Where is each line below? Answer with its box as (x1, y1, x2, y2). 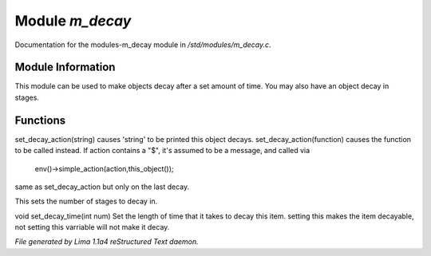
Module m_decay (14, 12, 132, 30)
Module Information (14, 61, 116, 74)
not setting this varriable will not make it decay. (14, 223, 170, 232)
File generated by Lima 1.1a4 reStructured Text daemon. (14, 237, 199, 246)
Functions (14, 113, 66, 127)
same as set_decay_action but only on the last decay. (14, 182, 190, 191)
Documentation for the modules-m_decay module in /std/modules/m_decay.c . (14, 40, 271, 49)
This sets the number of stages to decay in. (14, 196, 158, 207)
